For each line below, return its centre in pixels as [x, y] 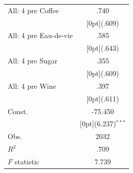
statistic [27, 161]
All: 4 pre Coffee [33, 10]
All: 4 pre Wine [32, 85]
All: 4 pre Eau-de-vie [40, 35]
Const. [18, 111]
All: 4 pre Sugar [33, 61]
